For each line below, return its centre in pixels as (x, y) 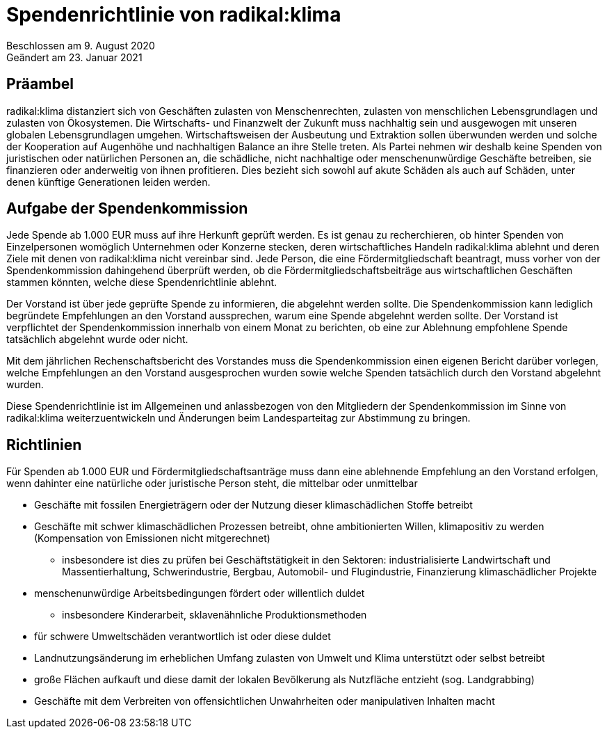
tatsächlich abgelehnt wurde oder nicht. (97, 340)
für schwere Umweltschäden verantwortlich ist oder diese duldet (183, 637)
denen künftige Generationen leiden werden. (108, 182)
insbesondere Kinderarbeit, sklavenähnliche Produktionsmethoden (215, 615)
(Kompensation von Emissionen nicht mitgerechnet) (152, 538)
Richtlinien (44, 445)
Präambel (40, 84)
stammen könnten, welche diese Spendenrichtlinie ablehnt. (142, 282)
